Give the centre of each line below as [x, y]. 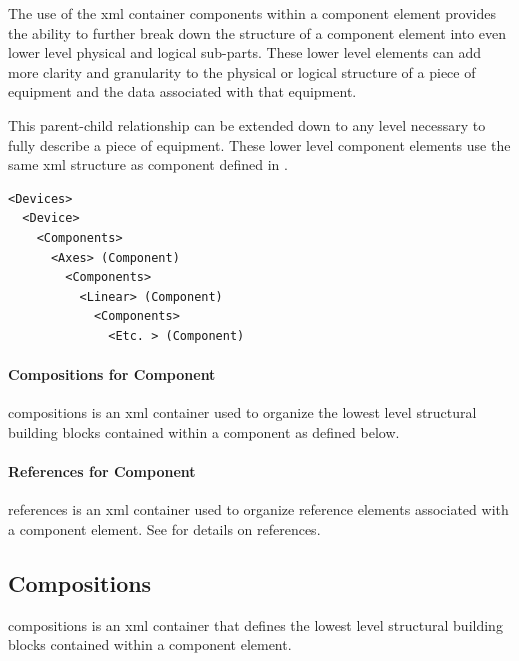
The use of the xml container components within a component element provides [252, 13]
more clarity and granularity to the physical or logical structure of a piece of [242, 71]
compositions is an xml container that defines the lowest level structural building [255, 624]
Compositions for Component [112, 374]
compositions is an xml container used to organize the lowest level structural [242, 412]
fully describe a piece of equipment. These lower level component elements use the [259, 144]
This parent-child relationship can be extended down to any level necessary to [247, 124]
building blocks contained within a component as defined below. [204, 431]
